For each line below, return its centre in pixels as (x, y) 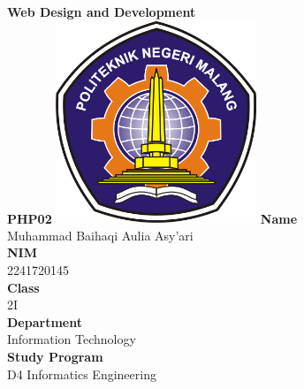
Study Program (55, 356)
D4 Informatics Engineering (82, 374)
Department (45, 321)
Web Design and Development (102, 11)
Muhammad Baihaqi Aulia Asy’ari (100, 235)
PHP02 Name (152, 218)
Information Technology (72, 339)
